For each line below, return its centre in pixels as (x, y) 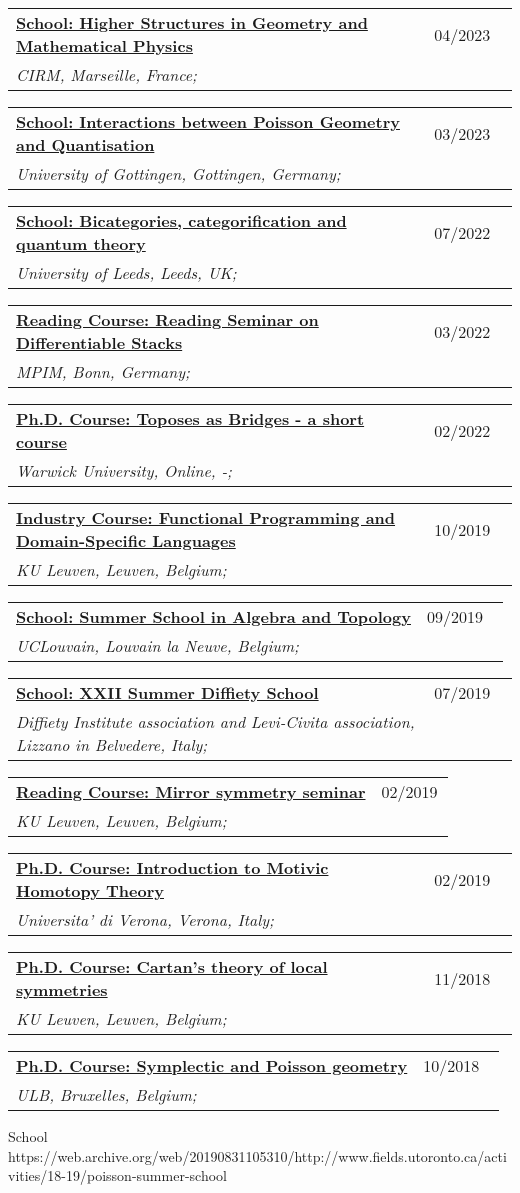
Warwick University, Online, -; (124, 470)
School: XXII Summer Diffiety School (167, 692)
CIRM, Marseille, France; (106, 74)
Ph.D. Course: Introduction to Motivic (172, 867)
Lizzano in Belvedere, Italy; (112, 744)
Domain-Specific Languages (126, 540)
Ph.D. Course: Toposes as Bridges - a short (190, 418)
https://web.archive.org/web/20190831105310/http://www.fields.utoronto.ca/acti (257, 1155)
